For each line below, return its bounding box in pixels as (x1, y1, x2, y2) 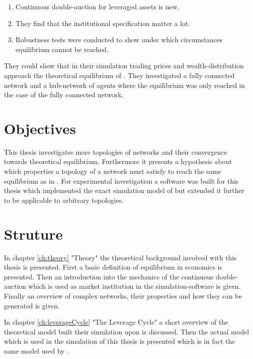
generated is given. (4, 300, 60, 310)
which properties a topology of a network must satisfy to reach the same (4, 166, 222, 176)
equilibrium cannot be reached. (15, 44, 109, 54)
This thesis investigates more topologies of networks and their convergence (4, 146, 228, 157)
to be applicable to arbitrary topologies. (4, 194, 124, 205)
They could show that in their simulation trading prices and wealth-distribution (4, 60, 244, 71)
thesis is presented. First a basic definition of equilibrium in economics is (4, 262, 223, 272)
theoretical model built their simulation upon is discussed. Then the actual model (4, 326, 249, 336)
